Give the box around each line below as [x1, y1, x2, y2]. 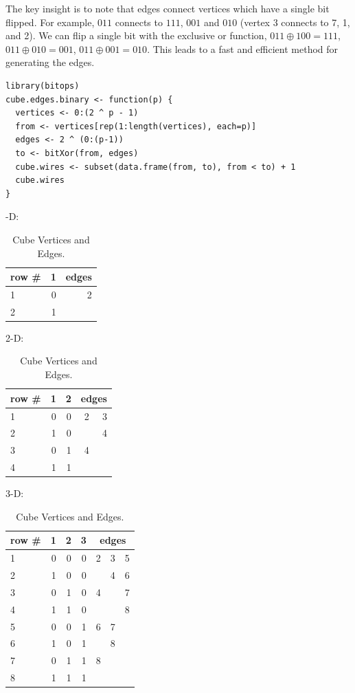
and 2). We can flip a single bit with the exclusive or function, [5, 28, 267, 43]
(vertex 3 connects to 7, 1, [240, 14, 350, 29]
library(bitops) [5, 80, 80, 91]
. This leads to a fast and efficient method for [147, 41, 339, 56]
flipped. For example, [5, 14, 95, 29]
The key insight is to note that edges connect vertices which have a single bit [5, 1, 330, 15]
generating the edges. [5, 55, 95, 69]
